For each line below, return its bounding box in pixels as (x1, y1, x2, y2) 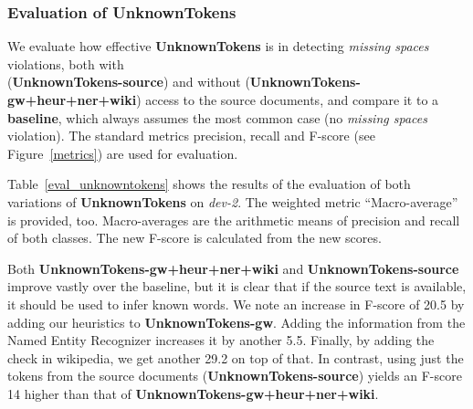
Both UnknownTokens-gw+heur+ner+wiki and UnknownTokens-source (7, 258, 459, 278)
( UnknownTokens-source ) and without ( (7, 72, 250, 91)
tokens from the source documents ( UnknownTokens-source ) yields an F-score (7, 366, 462, 385)
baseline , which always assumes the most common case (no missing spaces (7, 108, 427, 127)
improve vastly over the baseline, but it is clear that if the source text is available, (7, 277, 467, 296)
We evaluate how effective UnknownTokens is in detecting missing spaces (7, 37, 429, 56)
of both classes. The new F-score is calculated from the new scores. (7, 228, 382, 247)
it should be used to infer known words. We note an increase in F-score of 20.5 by (7, 294, 465, 313)
